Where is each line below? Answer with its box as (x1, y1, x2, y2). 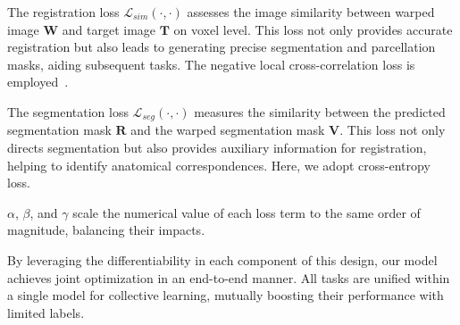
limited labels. (7, 303, 85, 321)
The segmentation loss (7, 102, 129, 121)
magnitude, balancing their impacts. (7, 221, 205, 239)
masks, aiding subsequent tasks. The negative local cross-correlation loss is (7, 54, 415, 73)
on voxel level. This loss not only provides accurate (173, 20, 453, 38)
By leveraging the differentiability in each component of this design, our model (7, 250, 438, 269)
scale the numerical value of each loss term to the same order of (72, 203, 421, 221)
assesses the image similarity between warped (187, 3, 435, 21)
